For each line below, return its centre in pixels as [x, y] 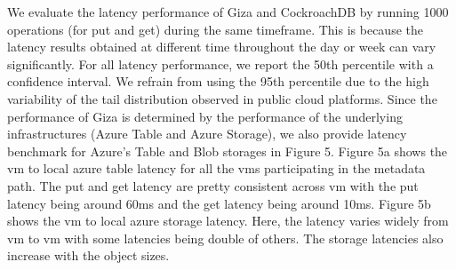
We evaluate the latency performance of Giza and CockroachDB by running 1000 [228, 12]
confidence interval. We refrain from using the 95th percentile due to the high [218, 81]
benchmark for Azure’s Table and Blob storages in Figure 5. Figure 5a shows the [228, 151]
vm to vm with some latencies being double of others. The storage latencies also [225, 238]
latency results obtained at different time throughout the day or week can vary [222, 47]
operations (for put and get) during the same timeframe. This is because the [215, 29]
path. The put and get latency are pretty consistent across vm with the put [213, 185]
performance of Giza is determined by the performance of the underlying [205, 116]
